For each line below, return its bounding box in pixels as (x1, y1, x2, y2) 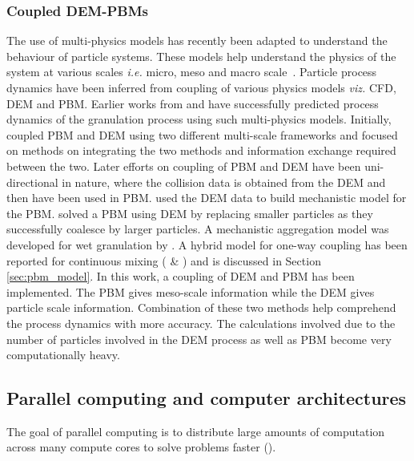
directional (6, 173, 58, 190)
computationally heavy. (6, 346, 120, 363)
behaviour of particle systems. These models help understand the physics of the (6, 47, 396, 64)
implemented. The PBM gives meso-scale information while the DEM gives (6, 283, 375, 300)
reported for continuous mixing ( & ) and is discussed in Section (6, 252, 321, 269)
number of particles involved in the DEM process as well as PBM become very (6, 330, 392, 347)
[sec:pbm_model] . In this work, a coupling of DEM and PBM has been (6, 268, 355, 285)
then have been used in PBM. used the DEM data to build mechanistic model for (6, 189, 407, 206)
